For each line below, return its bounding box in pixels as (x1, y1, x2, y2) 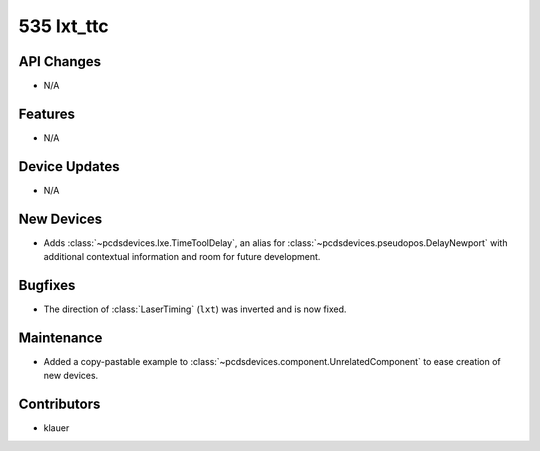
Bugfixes (18, 276, 76, 294)
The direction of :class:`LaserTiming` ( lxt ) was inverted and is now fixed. (43, 303, 347, 315)
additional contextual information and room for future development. (43, 251, 321, 263)
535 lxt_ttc (18, 15, 109, 37)
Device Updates (18, 158, 120, 175)
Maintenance (18, 329, 103, 346)
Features (18, 105, 75, 122)
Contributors (18, 396, 101, 413)
